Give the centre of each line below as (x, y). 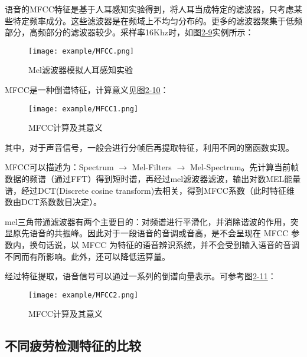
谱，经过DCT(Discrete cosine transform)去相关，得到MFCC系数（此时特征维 (150, 190)
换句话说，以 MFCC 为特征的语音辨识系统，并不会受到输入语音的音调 (164, 245)
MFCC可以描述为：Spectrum (59, 167)
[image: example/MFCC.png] (81, 51)
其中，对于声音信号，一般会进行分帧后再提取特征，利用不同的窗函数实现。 (149, 147)
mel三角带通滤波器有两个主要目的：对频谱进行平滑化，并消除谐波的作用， (148, 221)
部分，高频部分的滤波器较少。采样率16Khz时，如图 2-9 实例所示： (129, 32)
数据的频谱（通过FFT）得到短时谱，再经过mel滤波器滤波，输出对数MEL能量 (153, 179)
